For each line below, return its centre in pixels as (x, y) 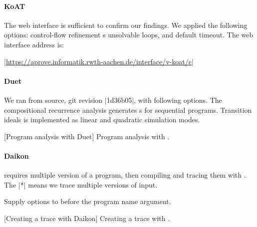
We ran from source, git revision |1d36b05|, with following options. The (113, 100)
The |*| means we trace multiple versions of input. (81, 184)
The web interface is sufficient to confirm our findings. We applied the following (126, 25)
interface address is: (34, 44)
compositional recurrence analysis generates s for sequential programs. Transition (128, 110)
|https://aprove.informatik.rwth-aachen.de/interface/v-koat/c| (99, 61)
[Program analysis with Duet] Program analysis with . (87, 136)
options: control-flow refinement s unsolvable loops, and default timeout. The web (129, 35)
